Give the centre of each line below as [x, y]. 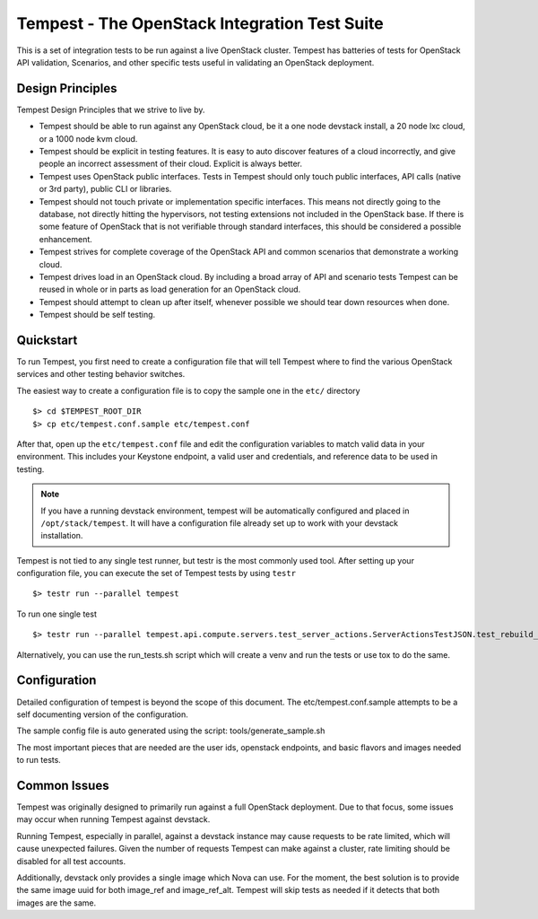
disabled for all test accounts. [71, 861]
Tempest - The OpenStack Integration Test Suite [200, 23]
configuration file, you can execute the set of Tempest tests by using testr [156, 573]
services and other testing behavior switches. [101, 374]
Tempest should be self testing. [97, 315]
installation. [62, 536]
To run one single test [57, 614]
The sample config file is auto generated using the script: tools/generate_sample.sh [171, 731]
